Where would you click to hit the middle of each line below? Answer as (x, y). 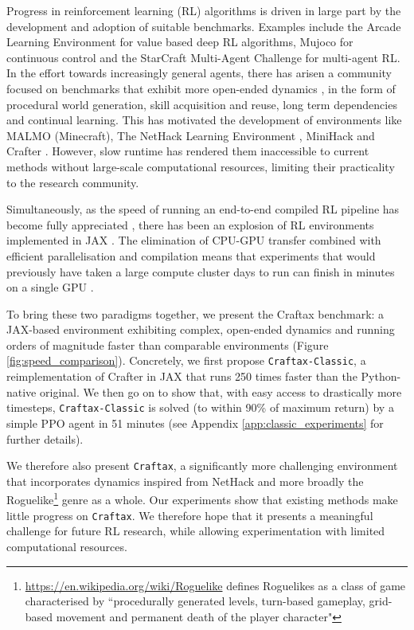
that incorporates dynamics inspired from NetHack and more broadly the (185, 481)
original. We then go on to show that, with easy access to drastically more (221, 391)
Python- (381, 376)
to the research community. (73, 182)
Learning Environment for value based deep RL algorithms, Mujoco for (180, 42)
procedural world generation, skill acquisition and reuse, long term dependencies (202, 104)
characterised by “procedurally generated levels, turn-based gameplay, (195, 601)
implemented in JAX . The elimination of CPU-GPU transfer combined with (194, 240)
